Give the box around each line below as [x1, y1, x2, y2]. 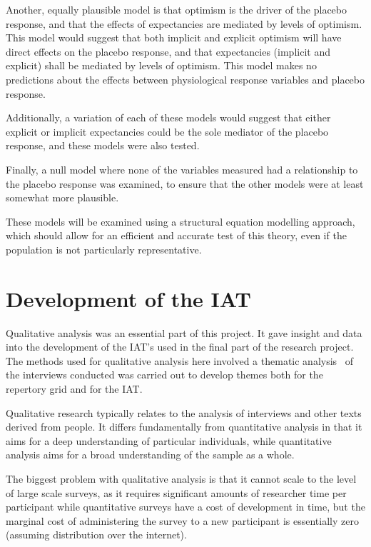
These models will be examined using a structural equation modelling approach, [6, 214, 355, 229]
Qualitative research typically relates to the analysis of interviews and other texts [6, 405, 362, 420]
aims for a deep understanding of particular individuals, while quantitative [6, 433, 332, 448]
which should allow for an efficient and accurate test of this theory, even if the [6, 228, 347, 243]
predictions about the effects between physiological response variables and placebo [6, 71, 365, 86]
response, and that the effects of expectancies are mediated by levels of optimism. [6, 16, 362, 31]
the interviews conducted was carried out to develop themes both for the [6, 367, 323, 382]
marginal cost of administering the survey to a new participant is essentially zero [6, 513, 359, 528]
